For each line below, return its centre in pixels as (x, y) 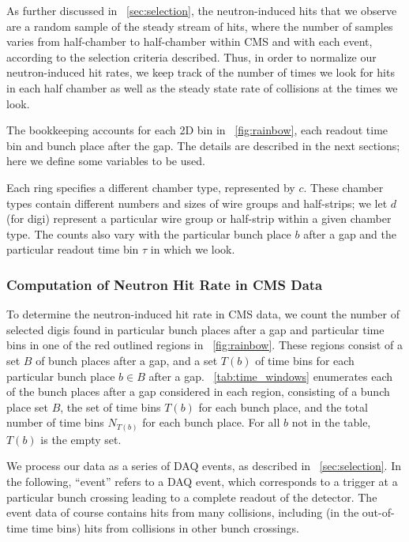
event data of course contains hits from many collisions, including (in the (183, 512)
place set (27, 406)
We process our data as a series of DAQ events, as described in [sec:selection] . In (204, 466)
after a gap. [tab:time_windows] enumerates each (271, 376)
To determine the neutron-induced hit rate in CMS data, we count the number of (203, 314)
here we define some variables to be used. (106, 161)
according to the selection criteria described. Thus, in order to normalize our (191, 56)
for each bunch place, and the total (283, 406)
